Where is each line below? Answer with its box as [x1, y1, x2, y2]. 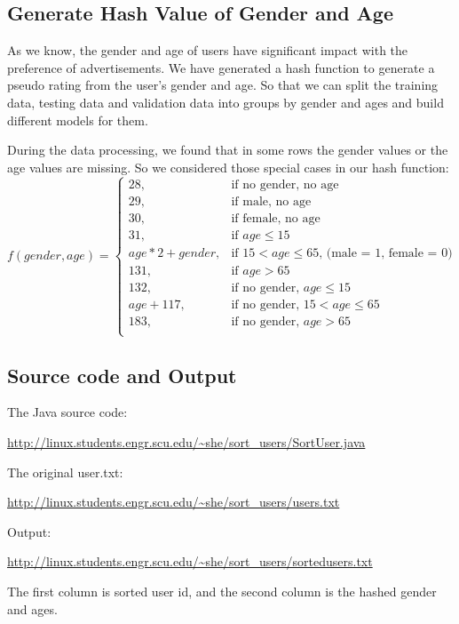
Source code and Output [7, 361, 237, 388]
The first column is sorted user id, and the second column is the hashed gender [7, 581, 437, 600]
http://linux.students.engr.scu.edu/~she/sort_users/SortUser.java [7, 432, 366, 451]
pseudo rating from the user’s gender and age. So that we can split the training [7, 76, 439, 94]
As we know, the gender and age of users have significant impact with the [7, 41, 408, 60]
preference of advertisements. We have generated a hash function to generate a [7, 58, 435, 76]
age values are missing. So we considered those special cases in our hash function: [7, 157, 449, 176]
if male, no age [231, 195, 312, 208]
